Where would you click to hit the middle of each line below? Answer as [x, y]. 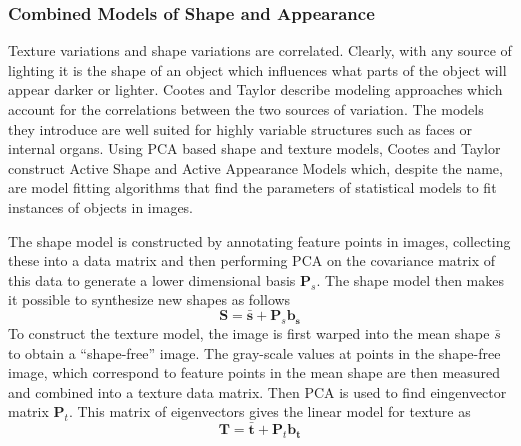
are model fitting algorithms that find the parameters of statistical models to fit [252, 187]
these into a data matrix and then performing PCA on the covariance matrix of [251, 260]
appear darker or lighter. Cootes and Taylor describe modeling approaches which [255, 89]
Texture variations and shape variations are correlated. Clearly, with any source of [260, 50]
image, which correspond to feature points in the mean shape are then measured [254, 372]
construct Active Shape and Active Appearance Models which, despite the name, [255, 167]
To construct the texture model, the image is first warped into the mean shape [249, 332]
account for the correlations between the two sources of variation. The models [246, 109]
